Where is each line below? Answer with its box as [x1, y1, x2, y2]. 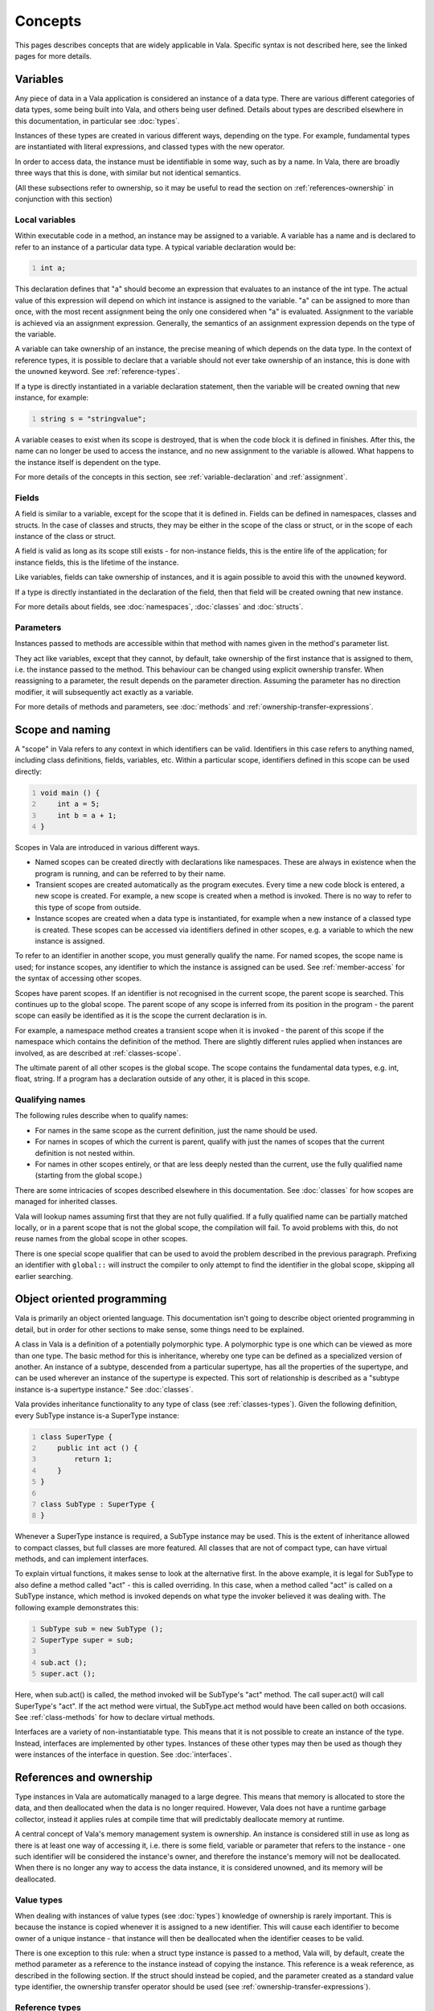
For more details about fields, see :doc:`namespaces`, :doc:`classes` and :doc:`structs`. [14, 602, 304, 611]
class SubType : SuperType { [40, 1499, 156, 1508]
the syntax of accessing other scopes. [14, 973, 142, 983]
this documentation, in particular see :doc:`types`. [14, 116, 180, 125]
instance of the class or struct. [14, 532, 117, 541]
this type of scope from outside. [35, 902, 141, 912]
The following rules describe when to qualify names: [14, 1111, 189, 1121]
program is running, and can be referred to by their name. [35, 869, 226, 878]
